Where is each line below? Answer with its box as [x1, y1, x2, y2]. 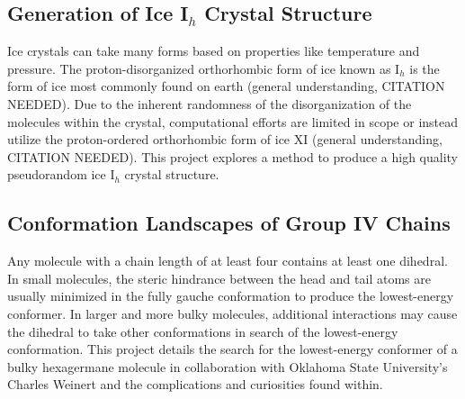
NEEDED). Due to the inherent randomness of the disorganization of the [7, 94, 412, 113]
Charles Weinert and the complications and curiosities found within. [7, 375, 383, 394]
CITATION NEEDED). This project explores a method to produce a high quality [7, 147, 459, 166]
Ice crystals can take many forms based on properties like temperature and [7, 41, 420, 60]
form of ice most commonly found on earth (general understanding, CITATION [7, 77, 445, 95]
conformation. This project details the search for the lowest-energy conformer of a [7, 340, 458, 358]
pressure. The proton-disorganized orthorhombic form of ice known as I [7, 59, 400, 77]
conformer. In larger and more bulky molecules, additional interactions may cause [7, 304, 458, 322]
